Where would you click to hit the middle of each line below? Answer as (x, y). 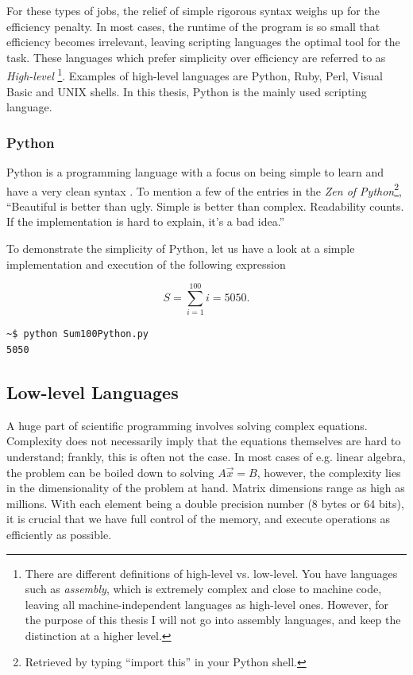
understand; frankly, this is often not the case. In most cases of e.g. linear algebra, (206, 456)
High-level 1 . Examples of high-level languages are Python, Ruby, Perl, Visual (195, 75)
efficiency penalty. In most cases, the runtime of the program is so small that (193, 26)
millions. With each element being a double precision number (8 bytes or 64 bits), (205, 503)
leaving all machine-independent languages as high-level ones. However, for (207, 604)
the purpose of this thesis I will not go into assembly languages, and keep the (213, 620)
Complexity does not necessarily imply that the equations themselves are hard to (204, 441)
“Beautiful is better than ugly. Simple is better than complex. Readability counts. (205, 206)
